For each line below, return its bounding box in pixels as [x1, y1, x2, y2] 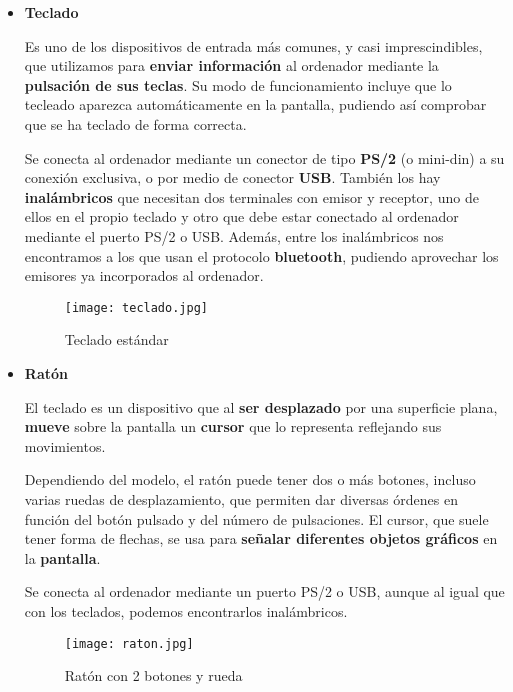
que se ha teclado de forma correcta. [24, 113, 247, 134]
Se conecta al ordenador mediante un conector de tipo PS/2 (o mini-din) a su [24, 147, 505, 168]
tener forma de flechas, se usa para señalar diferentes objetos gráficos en [24, 528, 498, 549]
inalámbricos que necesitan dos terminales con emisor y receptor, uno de [24, 186, 479, 207]
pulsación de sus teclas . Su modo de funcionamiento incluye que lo [24, 74, 452, 95]
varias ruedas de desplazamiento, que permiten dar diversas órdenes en [24, 488, 458, 509]
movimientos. [24, 435, 106, 456]
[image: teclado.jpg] [64, 300, 208, 315]
